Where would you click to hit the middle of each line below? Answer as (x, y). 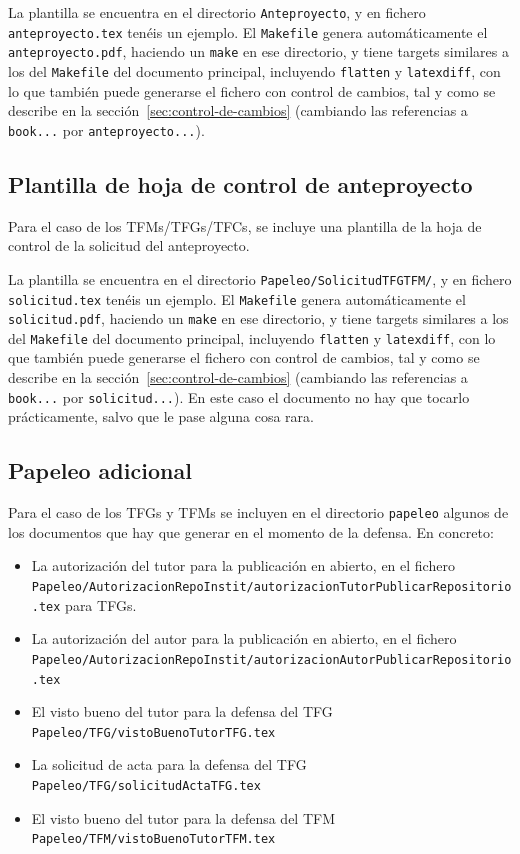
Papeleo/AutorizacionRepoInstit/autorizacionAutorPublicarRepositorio (271, 659)
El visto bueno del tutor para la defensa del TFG (182, 711)
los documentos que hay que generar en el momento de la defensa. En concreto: (251, 531)
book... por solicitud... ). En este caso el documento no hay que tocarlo (239, 396)
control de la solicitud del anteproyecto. (129, 245)
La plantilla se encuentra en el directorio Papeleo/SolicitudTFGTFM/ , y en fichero (260, 278)
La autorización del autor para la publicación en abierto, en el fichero (244, 638)
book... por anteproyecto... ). (106, 129)
